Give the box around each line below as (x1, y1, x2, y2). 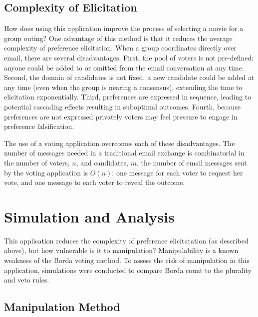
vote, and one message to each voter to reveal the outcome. (4, 177, 185, 187)
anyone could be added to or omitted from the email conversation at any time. (4, 62, 244, 72)
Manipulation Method (4, 299, 120, 314)
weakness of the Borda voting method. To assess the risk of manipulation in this (4, 255, 250, 265)
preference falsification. (4, 121, 74, 131)
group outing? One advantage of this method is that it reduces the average (4, 32, 233, 43)
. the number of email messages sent (136, 157, 247, 167)
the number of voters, (4, 157, 70, 167)
